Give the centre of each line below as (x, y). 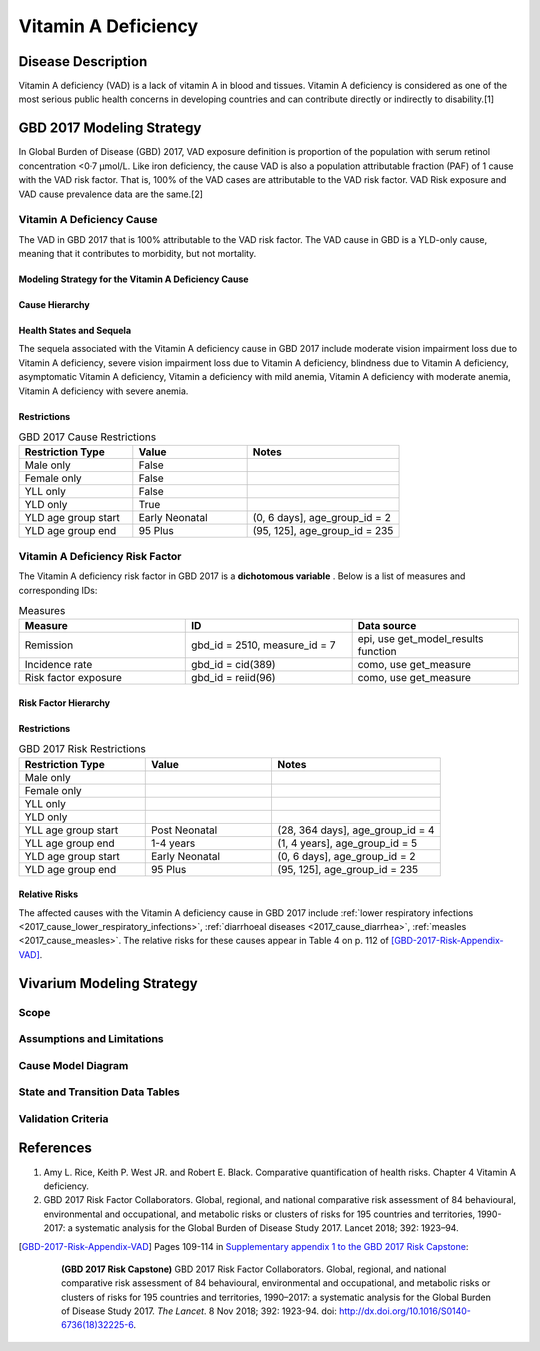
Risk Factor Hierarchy (64, 702)
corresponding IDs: (58, 590)
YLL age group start (71, 830)
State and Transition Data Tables (99, 1092)
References (55, 1148)
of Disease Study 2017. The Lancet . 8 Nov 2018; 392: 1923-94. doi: (199, 1311)
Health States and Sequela (75, 331)
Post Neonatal (184, 830)
